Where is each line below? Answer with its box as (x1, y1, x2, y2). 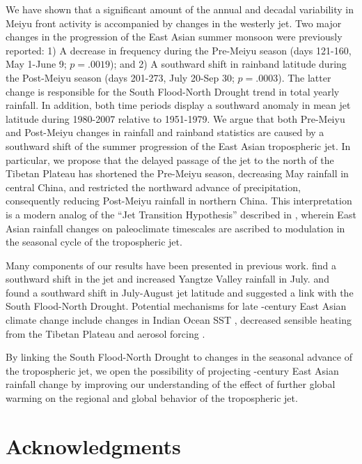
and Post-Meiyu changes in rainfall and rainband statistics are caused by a (6, 125, 324, 140)
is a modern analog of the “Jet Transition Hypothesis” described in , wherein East (6, 207, 356, 221)
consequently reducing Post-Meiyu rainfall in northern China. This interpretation (6, 193, 352, 208)
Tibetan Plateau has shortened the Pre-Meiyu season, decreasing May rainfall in (6, 166, 349, 181)
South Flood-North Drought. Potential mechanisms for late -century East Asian (6, 299, 347, 313)
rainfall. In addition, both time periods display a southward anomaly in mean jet (6, 98, 351, 112)
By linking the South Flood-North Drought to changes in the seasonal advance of (6, 350, 352, 364)
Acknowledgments (6, 431, 181, 460)
